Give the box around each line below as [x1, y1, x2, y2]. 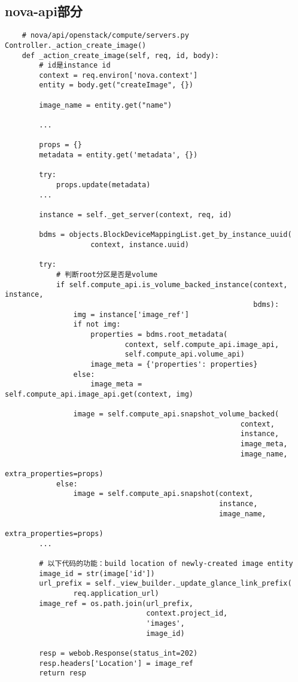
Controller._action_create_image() [5, 41, 147, 50]
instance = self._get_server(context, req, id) [39, 211, 232, 220]
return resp [39, 669, 87, 678]
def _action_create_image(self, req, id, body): [22, 51, 219, 60]
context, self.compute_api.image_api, [124, 340, 279, 349]
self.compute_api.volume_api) [124, 350, 245, 359]
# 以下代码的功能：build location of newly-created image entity [39, 559, 293, 568]
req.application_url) [73, 589, 159, 598]
